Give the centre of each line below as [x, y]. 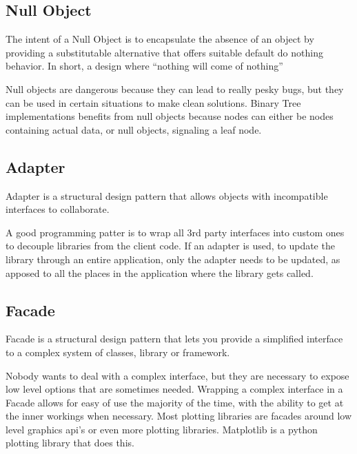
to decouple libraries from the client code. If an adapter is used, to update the [170, 246]
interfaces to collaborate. [58, 209]
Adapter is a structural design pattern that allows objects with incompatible [167, 195]
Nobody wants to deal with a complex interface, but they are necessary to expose [177, 375]
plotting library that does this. [70, 443]
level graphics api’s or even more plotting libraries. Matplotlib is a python [162, 429]
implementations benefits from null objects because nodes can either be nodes [170, 116]
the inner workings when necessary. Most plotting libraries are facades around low [179, 416]
